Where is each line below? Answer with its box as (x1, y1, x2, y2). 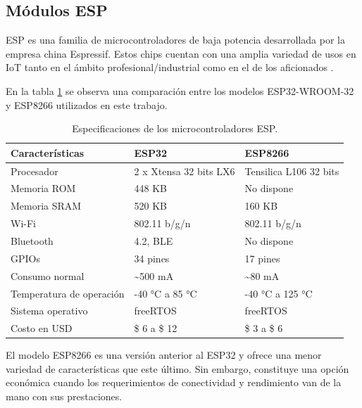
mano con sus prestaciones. (6, 389, 123, 404)
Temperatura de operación (11, 286, 125, 300)
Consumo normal (11, 268, 85, 283)
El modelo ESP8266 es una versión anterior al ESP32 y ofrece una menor (6, 348, 322, 362)
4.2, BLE (134, 233, 173, 248)
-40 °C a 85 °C (134, 286, 197, 300)
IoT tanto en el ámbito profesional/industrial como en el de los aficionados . (6, 60, 334, 75)
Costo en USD (11, 321, 73, 336)
